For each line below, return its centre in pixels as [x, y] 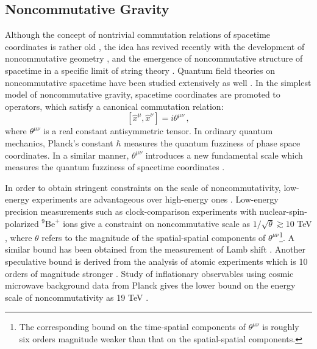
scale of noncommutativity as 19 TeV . [77, 297]
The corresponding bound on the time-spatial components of [132, 327]
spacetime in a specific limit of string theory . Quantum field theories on [140, 70]
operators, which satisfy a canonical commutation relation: [114, 106]
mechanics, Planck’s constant [59, 142]
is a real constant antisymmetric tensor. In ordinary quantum [158, 131]
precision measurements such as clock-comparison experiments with [131, 211]
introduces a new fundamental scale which [224, 155]
